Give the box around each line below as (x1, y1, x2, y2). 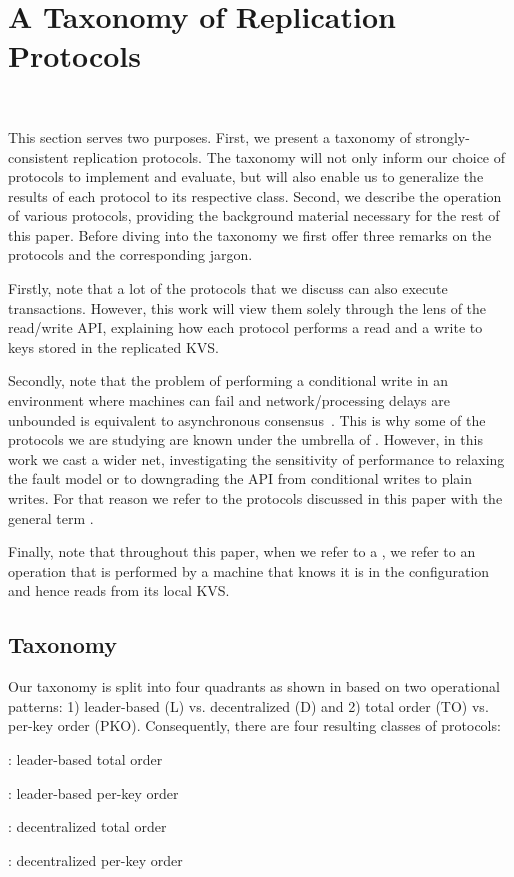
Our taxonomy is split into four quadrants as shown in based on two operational (8, 676, 500, 697)
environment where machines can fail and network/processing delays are (8, 390, 450, 411)
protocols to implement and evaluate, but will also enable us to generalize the (8, 166, 484, 187)
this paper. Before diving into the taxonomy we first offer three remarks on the (8, 224, 492, 245)
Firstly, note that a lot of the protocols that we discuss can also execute (8, 278, 448, 299)
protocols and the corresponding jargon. (8, 244, 253, 265)
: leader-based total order (8, 748, 163, 769)
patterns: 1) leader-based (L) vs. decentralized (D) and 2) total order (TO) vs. (8, 695, 489, 716)
